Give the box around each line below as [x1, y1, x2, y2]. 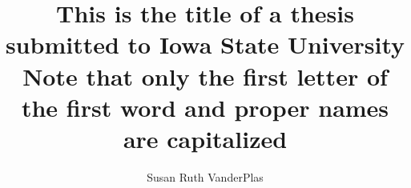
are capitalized [123, 122, 288, 154]
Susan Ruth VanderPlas [147, 168, 264, 185]
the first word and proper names [21, 90, 389, 123]
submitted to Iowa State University [5, 28, 405, 61]
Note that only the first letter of [22, 59, 388, 92]
